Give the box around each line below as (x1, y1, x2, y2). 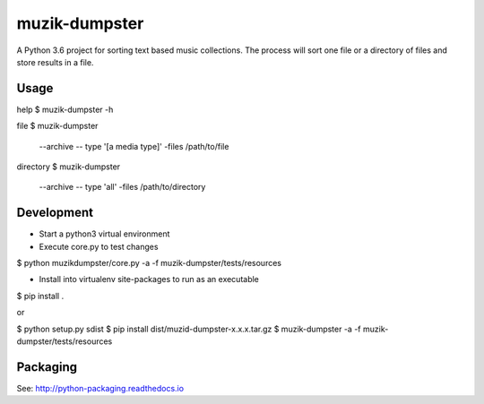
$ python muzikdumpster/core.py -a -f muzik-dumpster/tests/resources (16, 258, 282, 269)
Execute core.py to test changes (39, 241, 159, 252)
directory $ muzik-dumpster (16, 161, 121, 172)
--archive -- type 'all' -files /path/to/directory (39, 182, 206, 193)
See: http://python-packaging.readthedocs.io (16, 383, 184, 393)
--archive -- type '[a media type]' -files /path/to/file (39, 141, 229, 151)
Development (16, 205, 94, 220)
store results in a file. (16, 56, 94, 67)
